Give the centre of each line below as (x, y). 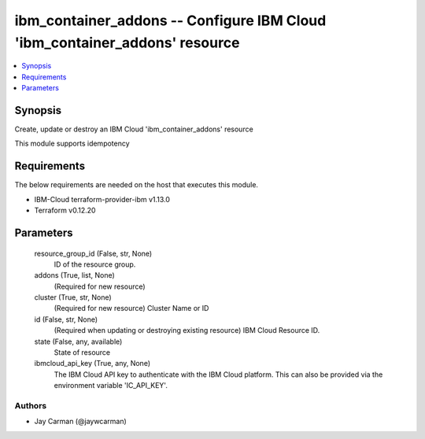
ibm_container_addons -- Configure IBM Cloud (170, 20)
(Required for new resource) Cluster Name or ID (131, 308)
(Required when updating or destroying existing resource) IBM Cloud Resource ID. (187, 330)
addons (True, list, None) (75, 275)
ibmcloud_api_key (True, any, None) (92, 363)
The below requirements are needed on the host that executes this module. (137, 185)
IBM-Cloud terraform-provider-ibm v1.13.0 (102, 199)
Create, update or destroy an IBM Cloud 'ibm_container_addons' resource (134, 129)
